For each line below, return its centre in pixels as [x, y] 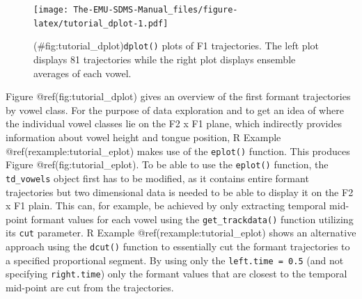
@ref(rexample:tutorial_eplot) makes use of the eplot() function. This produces [178, 151]
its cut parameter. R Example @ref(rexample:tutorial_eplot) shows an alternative [181, 233]
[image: [51, 10]
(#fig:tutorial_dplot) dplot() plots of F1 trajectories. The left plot [176, 46]
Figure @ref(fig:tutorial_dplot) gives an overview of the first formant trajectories [178, 96]
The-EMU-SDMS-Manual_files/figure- [156, 10]
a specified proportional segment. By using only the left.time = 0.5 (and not [175, 260]
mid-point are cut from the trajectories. [90, 287]
